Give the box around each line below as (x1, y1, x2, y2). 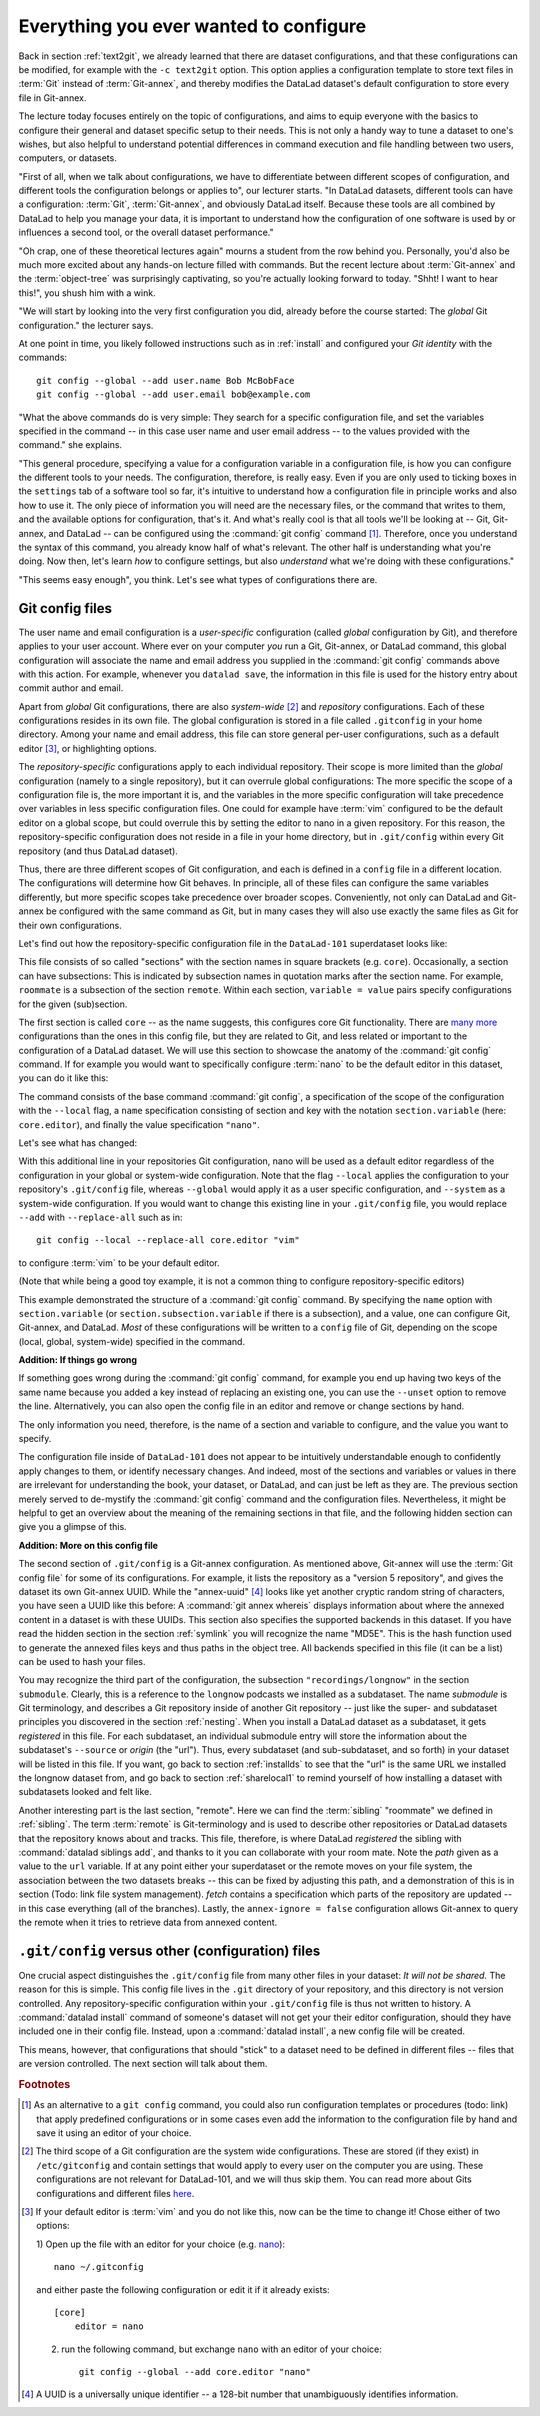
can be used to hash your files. (18, 1655, 146, 1667)
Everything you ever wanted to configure (18, 15, 367, 37)
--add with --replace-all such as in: (18, 1211, 184, 1223)
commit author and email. (18, 682, 124, 694)
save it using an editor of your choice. (36, 2127, 192, 2139)
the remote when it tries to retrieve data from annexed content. (18, 1916, 278, 1928)
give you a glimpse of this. (18, 1521, 127, 1533)
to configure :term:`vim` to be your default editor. (18, 1256, 220, 1269)
